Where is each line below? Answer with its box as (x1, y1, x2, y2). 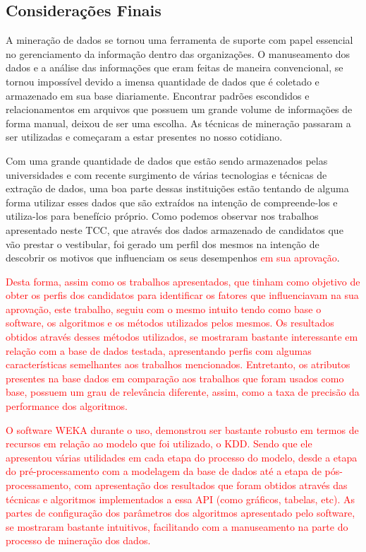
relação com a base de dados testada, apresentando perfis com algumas (6, 343, 312, 358)
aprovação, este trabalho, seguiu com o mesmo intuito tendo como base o (6, 301, 322, 316)
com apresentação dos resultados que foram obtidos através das (74, 478, 348, 493)
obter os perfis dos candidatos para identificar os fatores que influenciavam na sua (6, 288, 359, 303)
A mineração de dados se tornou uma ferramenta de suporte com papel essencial (6, 33, 353, 47)
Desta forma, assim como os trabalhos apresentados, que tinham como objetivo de (6, 274, 360, 288)
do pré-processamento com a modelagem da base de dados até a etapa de (6, 464, 322, 478)
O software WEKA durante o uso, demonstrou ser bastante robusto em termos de (6, 422, 359, 437)
